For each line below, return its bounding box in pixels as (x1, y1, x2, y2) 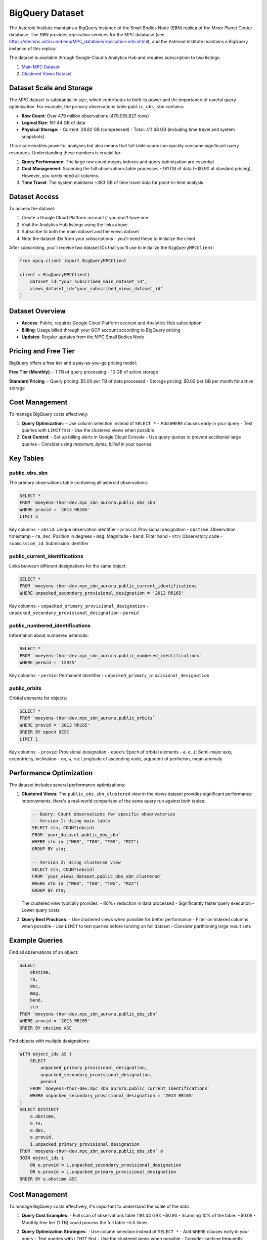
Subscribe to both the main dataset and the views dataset (21, 229, 139, 235)
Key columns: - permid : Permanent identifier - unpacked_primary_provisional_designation (9, 672, 210, 678)
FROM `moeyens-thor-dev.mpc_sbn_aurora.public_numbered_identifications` (19, 653, 202, 658)
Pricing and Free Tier (9, 347, 75, 355)
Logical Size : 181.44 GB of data (21, 120, 86, 125)
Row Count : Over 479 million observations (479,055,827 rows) (21, 113, 149, 119)
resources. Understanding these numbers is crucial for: (9, 149, 122, 156)
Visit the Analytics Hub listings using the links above (21, 221, 128, 228)
